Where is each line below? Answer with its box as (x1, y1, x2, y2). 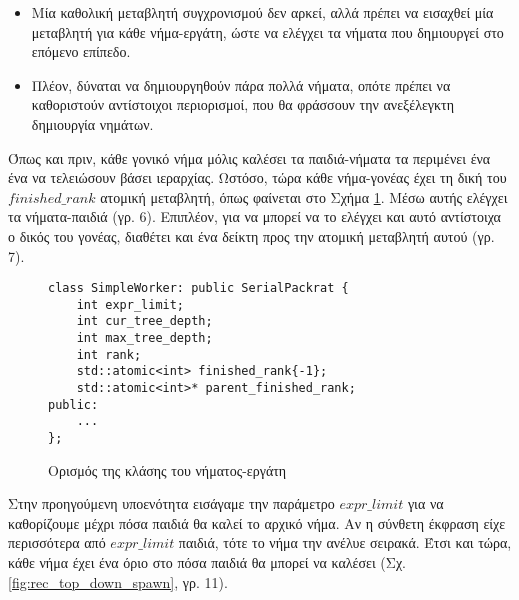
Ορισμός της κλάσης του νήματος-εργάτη (48, 459, 287, 480)
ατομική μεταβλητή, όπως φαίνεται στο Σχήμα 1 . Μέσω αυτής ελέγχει (100, 186, 508, 207)
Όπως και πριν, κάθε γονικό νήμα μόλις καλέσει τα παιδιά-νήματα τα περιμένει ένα (8, 147, 491, 168)
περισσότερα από (8, 532, 106, 553)
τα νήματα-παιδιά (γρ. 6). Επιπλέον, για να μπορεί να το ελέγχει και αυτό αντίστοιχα (8, 206, 501, 227)
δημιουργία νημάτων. (31, 113, 154, 134)
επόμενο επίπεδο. (31, 41, 131, 62)
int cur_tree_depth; (76, 314, 213, 329)
